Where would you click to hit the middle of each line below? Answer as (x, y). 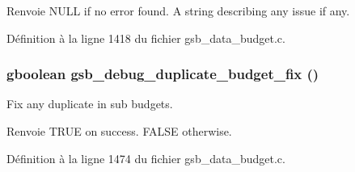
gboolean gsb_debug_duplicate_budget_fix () (163, 74)
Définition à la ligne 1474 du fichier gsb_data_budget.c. (146, 158)
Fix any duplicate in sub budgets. (90, 104)
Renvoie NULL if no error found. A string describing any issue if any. (178, 10)
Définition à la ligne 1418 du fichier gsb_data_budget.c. (146, 38)
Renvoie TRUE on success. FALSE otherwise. (119, 131)
